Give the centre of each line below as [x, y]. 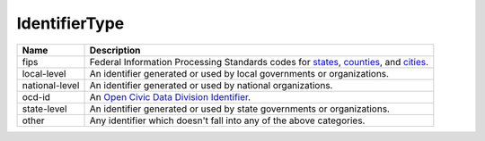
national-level [51, 85]
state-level [44, 109]
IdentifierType [71, 23]
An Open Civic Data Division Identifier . [170, 96]
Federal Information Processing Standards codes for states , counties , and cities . [259, 62]
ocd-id [36, 96]
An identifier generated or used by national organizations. [211, 85]
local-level [44, 73]
